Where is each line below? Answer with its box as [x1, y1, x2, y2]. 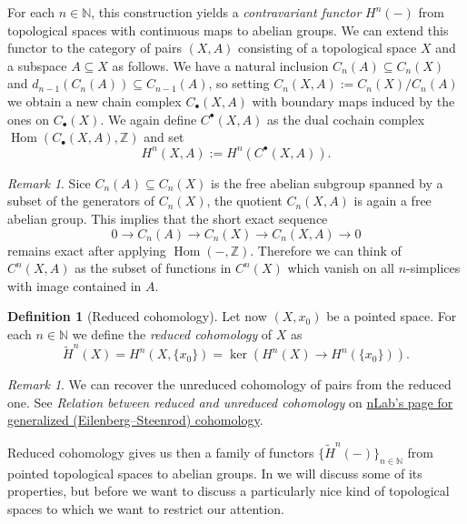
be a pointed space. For [326, 307, 457, 326]
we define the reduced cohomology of [72, 324, 273, 343]
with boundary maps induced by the [252, 91, 455, 110]
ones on [7, 109, 49, 128]
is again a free [353, 191, 432, 210]
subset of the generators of [7, 191, 155, 210]
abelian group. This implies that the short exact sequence [7, 208, 328, 227]
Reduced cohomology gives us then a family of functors [7, 442, 314, 461]
